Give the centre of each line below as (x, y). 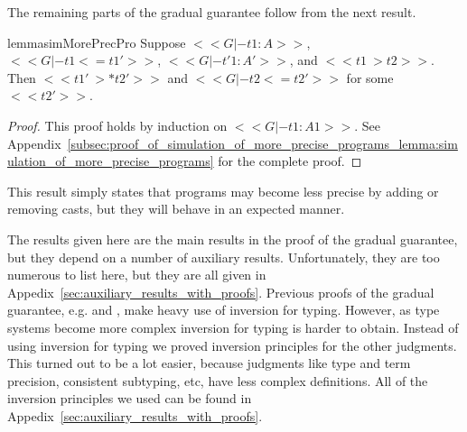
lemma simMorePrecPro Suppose (97, 42)
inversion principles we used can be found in (130, 398)
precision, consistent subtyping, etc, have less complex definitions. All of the (218, 380)
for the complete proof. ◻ (290, 161)
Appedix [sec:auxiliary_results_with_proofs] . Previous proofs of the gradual (221, 292)
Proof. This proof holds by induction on (117, 125)
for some (370, 77)
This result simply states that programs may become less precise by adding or (223, 191)
